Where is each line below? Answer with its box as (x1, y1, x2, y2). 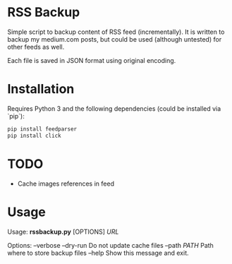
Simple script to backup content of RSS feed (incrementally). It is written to (7, 28, 225, 36)
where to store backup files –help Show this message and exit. (7, 248, 189, 257)
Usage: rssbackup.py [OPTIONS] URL (7, 227, 119, 236)
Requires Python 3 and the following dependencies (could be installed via (7, 104, 221, 113)
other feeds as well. (7, 42, 65, 51)
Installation (7, 81, 75, 97)
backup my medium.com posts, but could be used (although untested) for (7, 35, 222, 43)
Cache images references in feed (17, 179, 115, 188)
